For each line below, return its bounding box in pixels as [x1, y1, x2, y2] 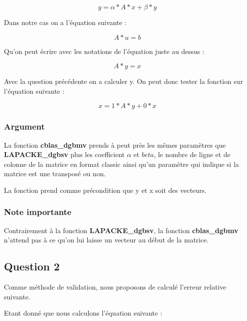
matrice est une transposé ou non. [4, 168, 106, 179]
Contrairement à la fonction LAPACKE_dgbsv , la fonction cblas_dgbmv [4, 225, 239, 235]
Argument [4, 120, 45, 133]
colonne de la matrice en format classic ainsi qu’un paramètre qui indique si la [4, 159, 239, 169]
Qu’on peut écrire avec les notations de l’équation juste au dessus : [4, 46, 204, 56]
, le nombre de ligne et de [153, 149, 230, 160]
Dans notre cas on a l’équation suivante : [4, 17, 127, 27]
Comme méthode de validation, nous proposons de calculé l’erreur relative [4, 282, 226, 292]
